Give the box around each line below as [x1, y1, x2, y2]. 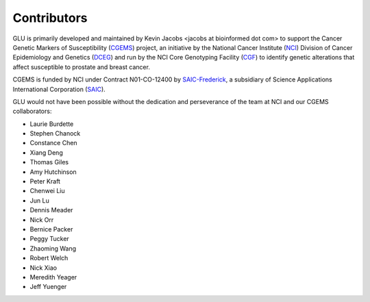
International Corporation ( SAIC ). [12, 85, 106, 93]
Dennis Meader [29, 206, 73, 214]
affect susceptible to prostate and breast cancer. [12, 62, 151, 71]
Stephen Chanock [29, 129, 81, 138]
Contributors [12, 10, 88, 25]
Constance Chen [29, 139, 78, 147]
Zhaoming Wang [29, 244, 77, 253]
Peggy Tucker [29, 235, 70, 243]
